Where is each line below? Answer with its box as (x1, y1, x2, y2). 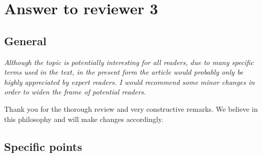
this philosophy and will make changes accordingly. (4, 113, 163, 124)
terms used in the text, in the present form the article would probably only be (4, 67, 244, 77)
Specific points (4, 138, 82, 154)
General (4, 33, 46, 48)
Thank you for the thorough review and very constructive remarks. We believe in (4, 103, 258, 114)
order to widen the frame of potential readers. (4, 86, 146, 97)
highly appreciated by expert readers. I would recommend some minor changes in (4, 76, 255, 87)
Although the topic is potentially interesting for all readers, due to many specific (4, 56, 254, 67)
